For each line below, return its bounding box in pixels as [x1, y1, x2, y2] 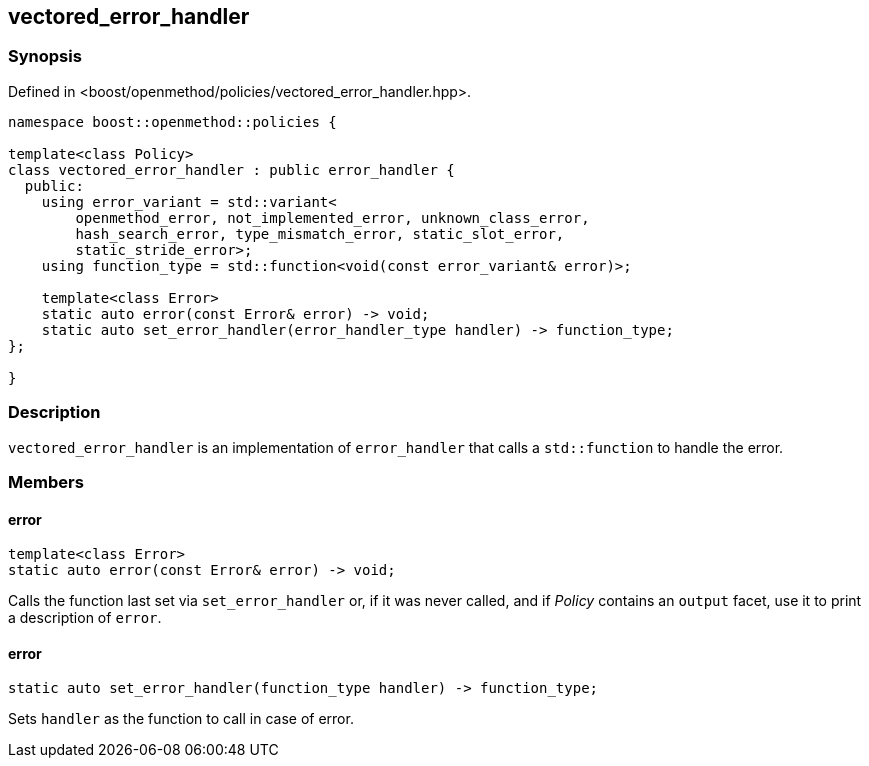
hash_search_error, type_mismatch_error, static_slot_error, [75, 225, 565, 242]
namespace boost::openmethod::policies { [8, 113, 337, 130]
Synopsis [8, 46, 82, 67]
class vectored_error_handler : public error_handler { [8, 161, 455, 178]
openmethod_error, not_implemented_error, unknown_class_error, [75, 209, 590, 226]
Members [8, 471, 84, 492]
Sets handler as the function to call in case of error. [8, 710, 354, 728]
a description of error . [8, 609, 162, 627]
